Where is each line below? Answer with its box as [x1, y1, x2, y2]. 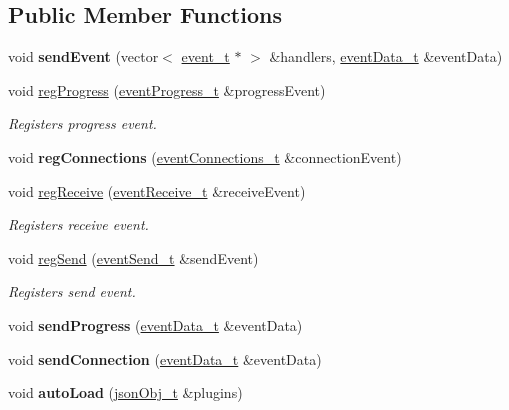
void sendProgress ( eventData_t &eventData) [8, 314, 303, 335]
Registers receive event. [8, 214, 149, 235]
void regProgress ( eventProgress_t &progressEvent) [8, 79, 326, 100]
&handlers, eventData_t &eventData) [269, 46, 503, 67]
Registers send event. [8, 281, 136, 302]
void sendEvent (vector [8, 46, 159, 67]
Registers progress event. [8, 113, 157, 134]
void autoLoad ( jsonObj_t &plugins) [8, 382, 243, 403]
